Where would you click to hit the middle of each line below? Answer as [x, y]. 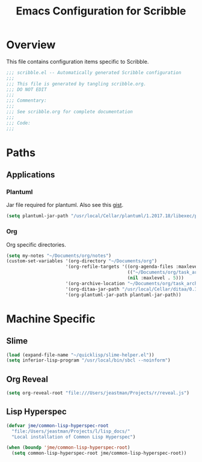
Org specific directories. [36, 244]
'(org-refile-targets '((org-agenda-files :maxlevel [133, 267]
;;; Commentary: [26, 100]
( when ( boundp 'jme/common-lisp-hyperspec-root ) [68, 448]
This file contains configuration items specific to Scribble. [78, 61]
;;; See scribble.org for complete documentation [70, 112]
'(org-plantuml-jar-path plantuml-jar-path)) [123, 295]
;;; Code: [19, 123]
